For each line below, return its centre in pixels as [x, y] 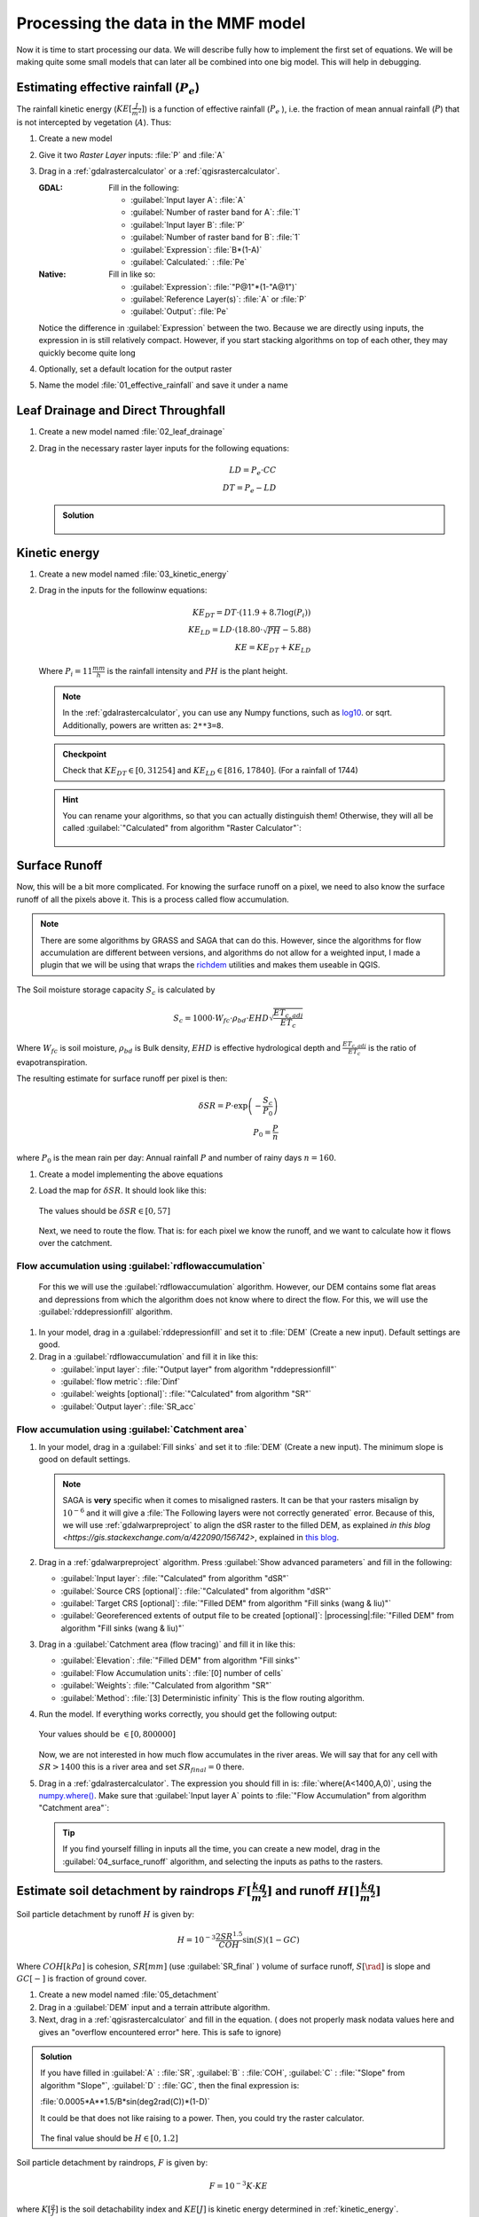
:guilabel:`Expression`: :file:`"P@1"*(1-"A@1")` [214, 286]
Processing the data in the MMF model [161, 23]
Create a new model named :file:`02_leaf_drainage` [132, 432]
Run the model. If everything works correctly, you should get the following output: [188, 1714]
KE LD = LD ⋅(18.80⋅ [225, 631]
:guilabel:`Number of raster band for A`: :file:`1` [216, 212]
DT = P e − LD [249, 489]
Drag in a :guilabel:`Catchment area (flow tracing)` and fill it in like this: [167, 1644]
